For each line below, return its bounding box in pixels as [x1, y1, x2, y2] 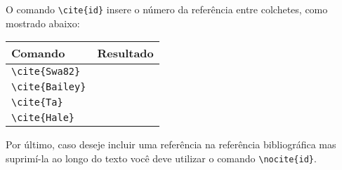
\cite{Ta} [11, 97, 63, 108]
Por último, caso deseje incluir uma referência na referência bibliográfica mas [6, 137, 336, 152]
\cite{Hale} [11, 112, 75, 124]
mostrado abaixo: [6, 15, 80, 30]
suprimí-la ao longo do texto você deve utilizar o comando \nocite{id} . [6, 150, 317, 165]
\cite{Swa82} [11, 66, 81, 78]
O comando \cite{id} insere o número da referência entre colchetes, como [6, 2, 328, 16]
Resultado [97, 45, 154, 62]
